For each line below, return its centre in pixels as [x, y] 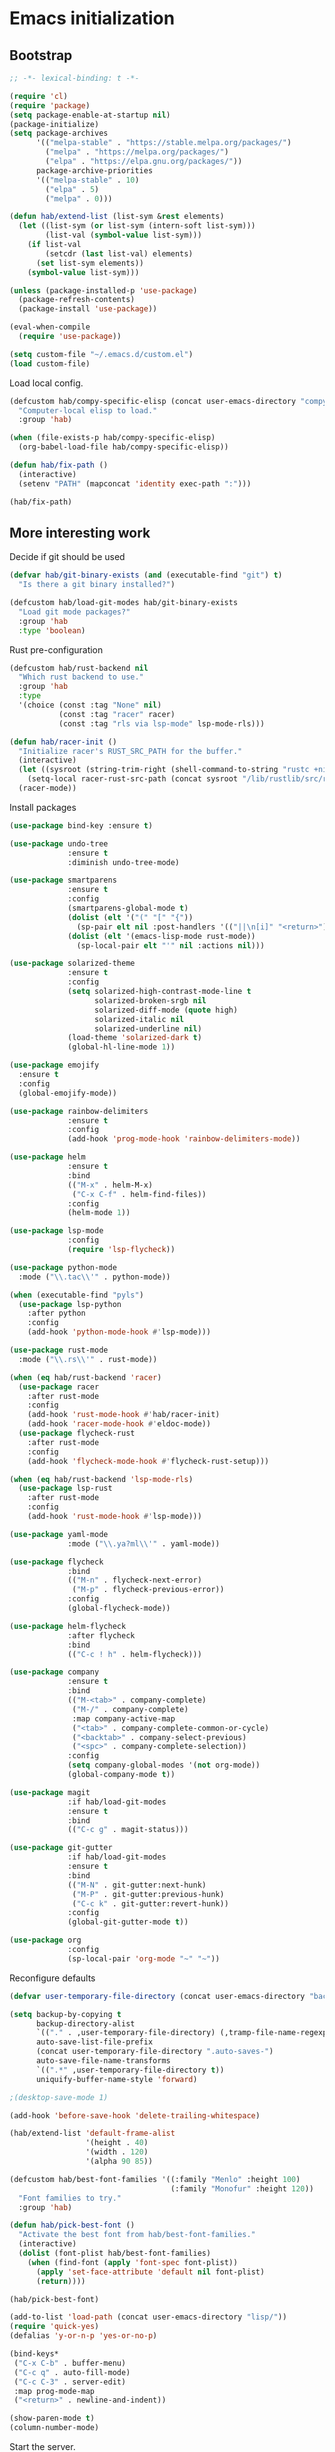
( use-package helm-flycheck [68, 1626]
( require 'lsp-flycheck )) [121, 1250]
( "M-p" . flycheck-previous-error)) [148, 1590]
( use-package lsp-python [70, 1304]
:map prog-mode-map [54, 2391]
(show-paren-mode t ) [52, 2418]
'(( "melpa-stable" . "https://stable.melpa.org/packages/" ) [163, 143]
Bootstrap [41, 55]
